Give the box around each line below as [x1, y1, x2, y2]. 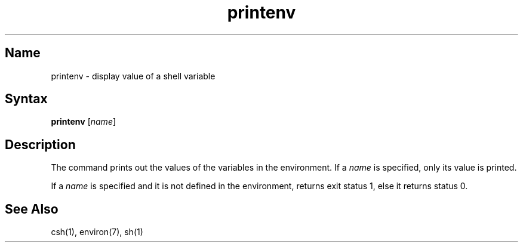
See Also [5, 201, 59, 217]
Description [5, 137, 76, 152]
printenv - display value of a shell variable [51, 70, 216, 81]
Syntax [5, 91, 48, 107]
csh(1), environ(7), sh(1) [51, 227, 143, 237]
